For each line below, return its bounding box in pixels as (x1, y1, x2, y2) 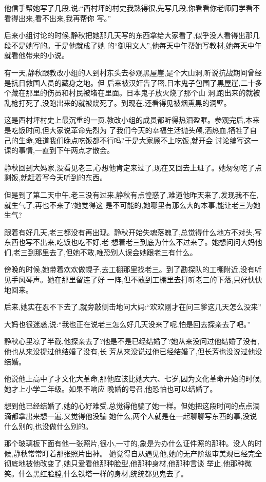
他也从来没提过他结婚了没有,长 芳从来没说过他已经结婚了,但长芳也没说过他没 (4, 346, 262, 357)
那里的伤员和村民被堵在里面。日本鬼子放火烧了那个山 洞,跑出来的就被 (25, 87, 260, 98)
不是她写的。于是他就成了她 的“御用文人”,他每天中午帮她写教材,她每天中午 (11, 40, 262, 50)
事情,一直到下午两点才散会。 (18, 145, 114, 156)
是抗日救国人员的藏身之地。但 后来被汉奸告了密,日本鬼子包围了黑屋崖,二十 (4, 77, 255, 88)
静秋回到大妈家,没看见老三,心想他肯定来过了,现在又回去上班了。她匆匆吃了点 (4, 162, 262, 172)
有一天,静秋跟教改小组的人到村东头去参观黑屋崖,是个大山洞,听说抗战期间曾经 (4, 67, 262, 78)
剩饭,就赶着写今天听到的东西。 (4, 172, 107, 183)
